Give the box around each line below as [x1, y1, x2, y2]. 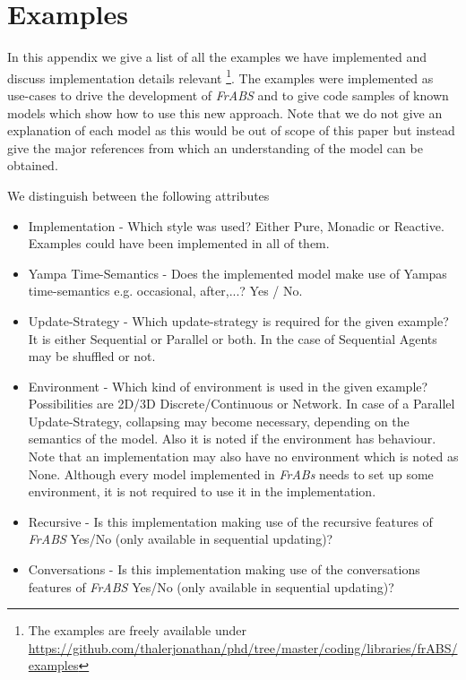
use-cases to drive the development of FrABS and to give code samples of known [7, 85, 449, 104]
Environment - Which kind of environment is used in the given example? [28, 376, 428, 395]
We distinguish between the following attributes [7, 185, 270, 204]
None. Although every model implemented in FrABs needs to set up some [28, 464, 434, 483]
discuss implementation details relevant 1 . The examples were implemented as [7, 65, 434, 87]
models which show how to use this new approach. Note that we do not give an [7, 103, 443, 122]
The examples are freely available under [28, 621, 247, 640]
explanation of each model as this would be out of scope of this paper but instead [7, 121, 455, 140]
